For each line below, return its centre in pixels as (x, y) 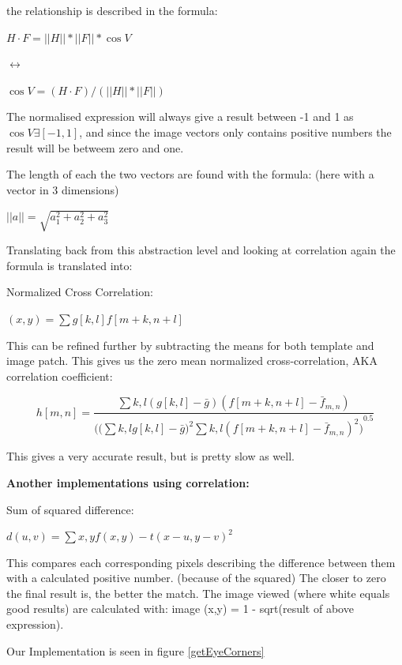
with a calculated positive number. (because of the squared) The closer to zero (196, 578)
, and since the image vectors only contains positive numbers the (235, 131)
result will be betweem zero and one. (95, 147)
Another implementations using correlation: (128, 482)
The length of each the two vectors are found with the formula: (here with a (190, 174)
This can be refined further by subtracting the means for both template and (190, 345)
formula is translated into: (70, 265)
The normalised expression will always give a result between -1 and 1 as (180, 116)
